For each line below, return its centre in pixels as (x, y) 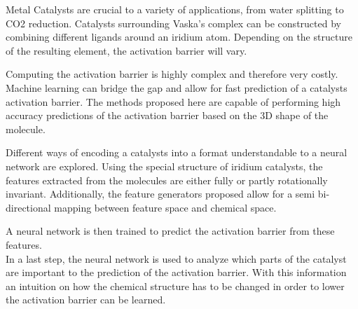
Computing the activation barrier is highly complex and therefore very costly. (172, 74)
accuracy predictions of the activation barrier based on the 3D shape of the (167, 115)
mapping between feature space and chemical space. (165, 207)
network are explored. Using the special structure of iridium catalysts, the (164, 166)
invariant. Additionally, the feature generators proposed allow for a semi (160, 194)
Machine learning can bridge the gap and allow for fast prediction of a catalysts (177, 87)
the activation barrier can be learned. (86, 300)
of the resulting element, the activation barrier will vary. (126, 50)
